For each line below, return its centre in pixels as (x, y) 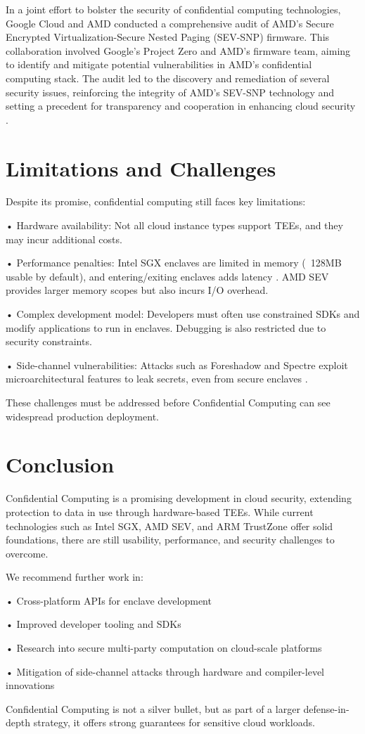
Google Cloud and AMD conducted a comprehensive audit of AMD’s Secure (170, 23)
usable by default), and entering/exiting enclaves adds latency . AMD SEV (167, 276)
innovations (30, 685)
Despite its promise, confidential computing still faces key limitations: (156, 201)
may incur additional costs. (64, 239)
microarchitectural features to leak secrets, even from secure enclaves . (157, 379)
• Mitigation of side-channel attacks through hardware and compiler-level (165, 671)
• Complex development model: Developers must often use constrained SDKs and (183, 314)
